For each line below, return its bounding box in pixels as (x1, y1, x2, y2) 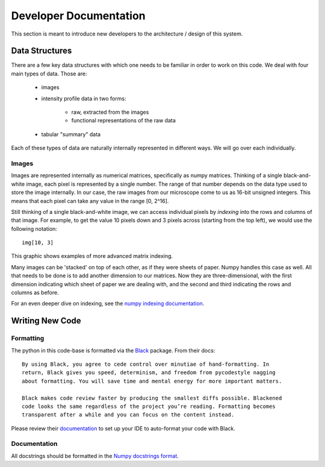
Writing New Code (11, 316, 81, 326)
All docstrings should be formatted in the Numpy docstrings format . (11, 452, 179, 459)
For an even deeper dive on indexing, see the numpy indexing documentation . (11, 300, 205, 307)
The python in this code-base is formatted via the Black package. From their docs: (11, 346, 215, 354)
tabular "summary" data (41, 130, 101, 138)
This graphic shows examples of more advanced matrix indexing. (11, 252, 173, 260)
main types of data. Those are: (11, 70, 87, 77)
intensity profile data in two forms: (41, 95, 126, 102)
